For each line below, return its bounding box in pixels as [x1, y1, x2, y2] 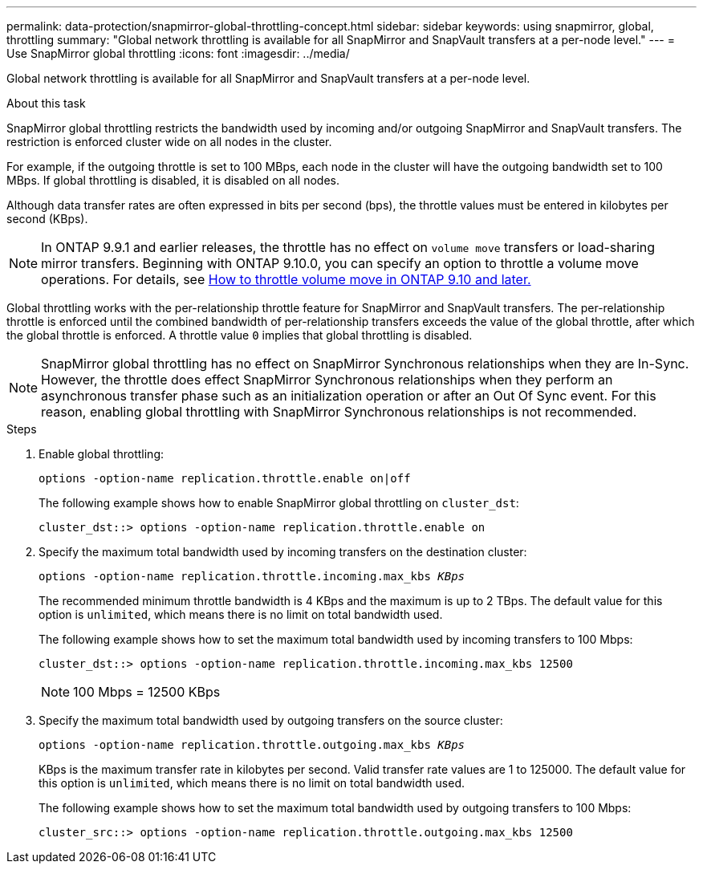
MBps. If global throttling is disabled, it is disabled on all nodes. [6, 173, 339, 187]
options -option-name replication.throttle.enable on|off [39, 472, 411, 485]
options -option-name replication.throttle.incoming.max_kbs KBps [39, 570, 465, 583]
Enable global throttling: [39, 447, 165, 461]
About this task [6, 96, 86, 110]
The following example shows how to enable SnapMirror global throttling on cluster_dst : [39, 496, 519, 510]
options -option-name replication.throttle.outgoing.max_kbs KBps [39, 738, 465, 751]
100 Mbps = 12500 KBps [73, 684, 221, 700]
